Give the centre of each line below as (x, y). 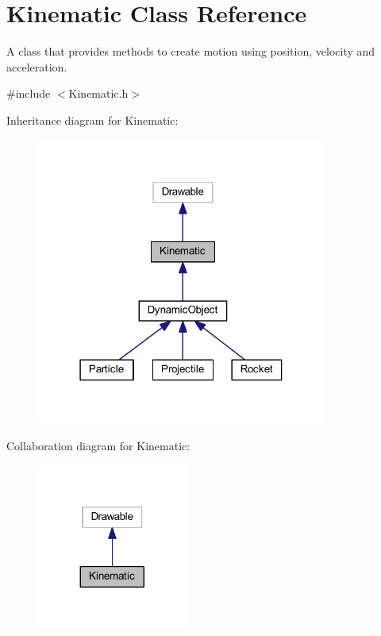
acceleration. (37, 66)
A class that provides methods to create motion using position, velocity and (191, 51)
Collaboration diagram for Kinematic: (98, 445)
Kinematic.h (98, 93)
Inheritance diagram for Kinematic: (92, 119)
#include (29, 93)
